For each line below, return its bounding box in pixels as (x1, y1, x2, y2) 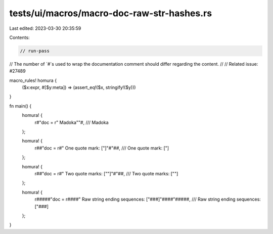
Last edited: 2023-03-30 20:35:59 (9, 25, 81, 31)
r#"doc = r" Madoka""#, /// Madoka (34, 119, 109, 125)
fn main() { (9, 103, 32, 109)
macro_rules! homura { (9, 77, 57, 83)
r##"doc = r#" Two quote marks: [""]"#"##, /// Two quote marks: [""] (34, 170, 178, 176)
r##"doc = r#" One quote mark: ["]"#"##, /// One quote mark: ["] (34, 145, 169, 151)
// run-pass (20, 48, 50, 54)
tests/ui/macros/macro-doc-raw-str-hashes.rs (9, 8, 212, 19)
